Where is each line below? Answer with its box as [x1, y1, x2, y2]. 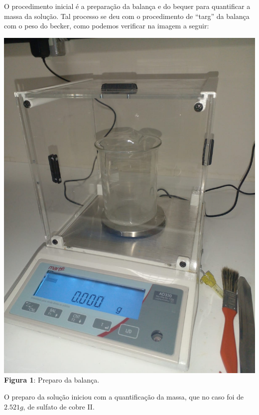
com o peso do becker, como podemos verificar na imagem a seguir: [4, 20, 209, 31]
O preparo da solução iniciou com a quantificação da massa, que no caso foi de [4, 391, 244, 402]
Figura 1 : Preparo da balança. [4, 375, 100, 385]
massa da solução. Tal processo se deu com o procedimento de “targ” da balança [4, 10, 250, 21]
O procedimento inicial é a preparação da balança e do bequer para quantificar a [4, 1, 251, 11]
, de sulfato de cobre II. [23, 401, 95, 412]
